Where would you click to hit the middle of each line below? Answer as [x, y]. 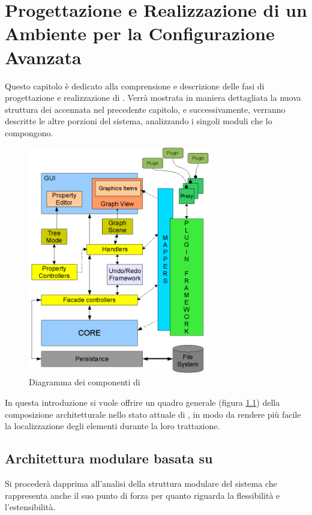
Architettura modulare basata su [109, 458]
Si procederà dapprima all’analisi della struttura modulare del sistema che [141, 483]
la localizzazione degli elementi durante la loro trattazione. [112, 426]
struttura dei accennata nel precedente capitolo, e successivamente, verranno [145, 109]
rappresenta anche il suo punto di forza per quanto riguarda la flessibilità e [142, 495]
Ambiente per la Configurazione [140, 33]
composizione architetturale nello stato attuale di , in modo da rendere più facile [153, 414]
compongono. [29, 132]
